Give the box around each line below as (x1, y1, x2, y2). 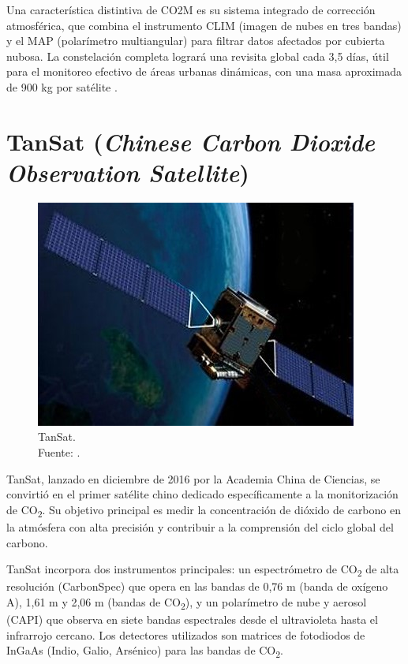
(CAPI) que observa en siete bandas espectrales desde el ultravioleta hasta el (6, 611, 378, 627)
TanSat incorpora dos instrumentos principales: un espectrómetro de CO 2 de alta (6, 561, 399, 579)
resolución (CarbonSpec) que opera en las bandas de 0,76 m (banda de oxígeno (6, 578, 388, 595)
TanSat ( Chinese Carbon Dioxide (6, 125, 375, 158)
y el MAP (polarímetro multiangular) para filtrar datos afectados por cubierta (6, 32, 385, 49)
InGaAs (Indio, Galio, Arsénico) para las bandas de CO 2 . (6, 642, 284, 660)
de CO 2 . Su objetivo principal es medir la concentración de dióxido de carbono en (6, 501, 401, 520)
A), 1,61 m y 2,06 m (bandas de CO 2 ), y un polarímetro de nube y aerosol (6, 593, 367, 612)
